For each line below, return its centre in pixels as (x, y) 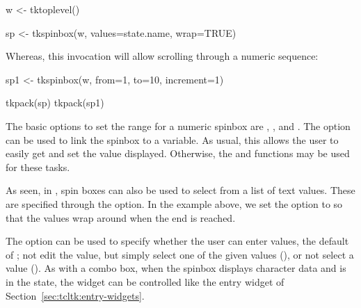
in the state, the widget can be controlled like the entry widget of (145, 281)
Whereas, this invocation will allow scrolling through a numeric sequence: (162, 56)
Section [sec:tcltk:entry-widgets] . (75, 295)
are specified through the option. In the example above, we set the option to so (174, 203)
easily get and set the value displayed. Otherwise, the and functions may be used (178, 153)
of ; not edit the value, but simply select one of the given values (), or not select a (180, 254)
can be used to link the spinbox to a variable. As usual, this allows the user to (172, 139)
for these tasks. (38, 167)
